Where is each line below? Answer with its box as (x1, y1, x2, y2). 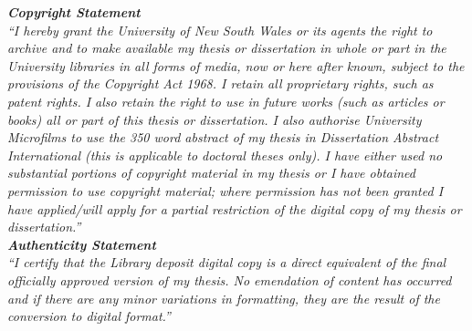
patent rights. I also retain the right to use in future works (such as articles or (7, 91, 445, 110)
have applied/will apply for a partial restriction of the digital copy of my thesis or (7, 199, 462, 218)
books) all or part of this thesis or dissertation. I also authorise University (7, 109, 422, 129)
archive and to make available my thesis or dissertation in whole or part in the (7, 38, 446, 57)
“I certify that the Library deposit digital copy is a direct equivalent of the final (7, 253, 446, 272)
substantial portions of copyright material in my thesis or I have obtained (7, 163, 415, 182)
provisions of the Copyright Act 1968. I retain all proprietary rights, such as (7, 74, 434, 93)
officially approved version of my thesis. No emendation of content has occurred (7, 270, 452, 289)
